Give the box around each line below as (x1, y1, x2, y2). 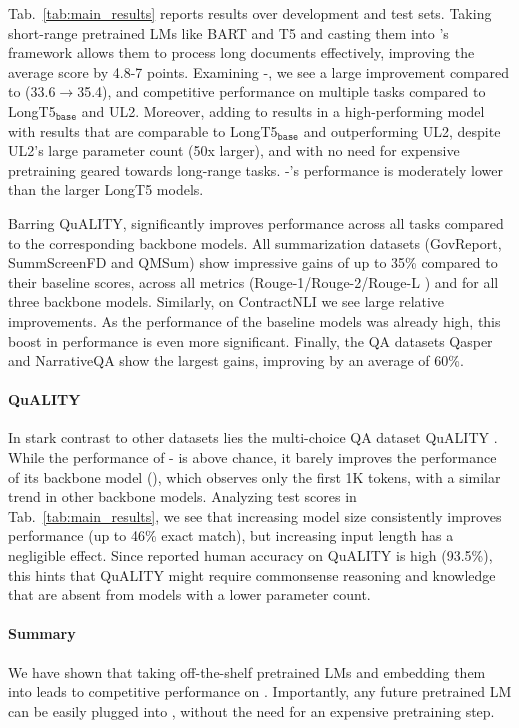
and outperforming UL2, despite (303, 120, 501, 141)
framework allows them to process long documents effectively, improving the (8, 42, 475, 63)
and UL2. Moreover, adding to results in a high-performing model (81, 100, 485, 121)
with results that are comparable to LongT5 (8, 120, 278, 141)
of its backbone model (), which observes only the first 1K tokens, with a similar (8, 466, 501, 487)
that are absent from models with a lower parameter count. (8, 584, 371, 605)
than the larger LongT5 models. (8, 179, 204, 200)
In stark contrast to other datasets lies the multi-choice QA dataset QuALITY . (8, 427, 498, 448)
